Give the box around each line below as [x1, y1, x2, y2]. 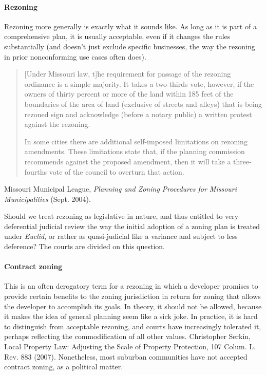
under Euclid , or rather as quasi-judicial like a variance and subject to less [4, 231, 238, 241]
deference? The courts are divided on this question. [4, 241, 165, 252]
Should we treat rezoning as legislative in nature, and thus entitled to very [4, 211, 239, 221]
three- [233, 156, 252, 166]
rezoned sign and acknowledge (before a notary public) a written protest [24, 108, 252, 119]
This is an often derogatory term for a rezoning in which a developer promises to [4, 280, 258, 291]
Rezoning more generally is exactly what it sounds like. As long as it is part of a [4, 21, 257, 31]
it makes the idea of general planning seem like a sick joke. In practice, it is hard [4, 311, 258, 322]
